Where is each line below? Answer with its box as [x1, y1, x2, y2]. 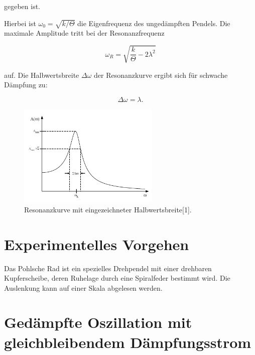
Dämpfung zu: [4, 79, 48, 90]
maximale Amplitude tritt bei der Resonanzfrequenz [4, 28, 165, 38]
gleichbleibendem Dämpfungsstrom [4, 331, 251, 352]
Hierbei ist [4, 18, 36, 28]
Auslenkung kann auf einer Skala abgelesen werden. [4, 282, 163, 293]
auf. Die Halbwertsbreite [4, 69, 79, 80]
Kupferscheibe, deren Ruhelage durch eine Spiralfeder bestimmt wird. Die [4, 273, 230, 283]
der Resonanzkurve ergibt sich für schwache [94, 69, 228, 80]
